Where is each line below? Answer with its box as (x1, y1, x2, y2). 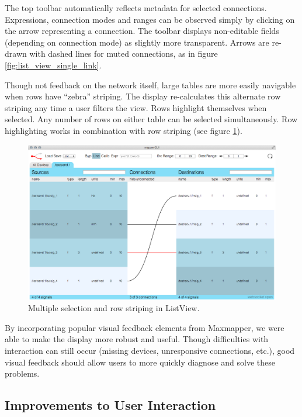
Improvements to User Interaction (5, 396, 216, 414)
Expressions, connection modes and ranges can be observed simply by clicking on (5, 13, 295, 25)
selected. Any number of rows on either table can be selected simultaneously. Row (5, 113, 298, 125)
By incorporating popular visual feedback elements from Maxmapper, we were (5, 321, 284, 333)
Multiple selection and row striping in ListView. (28, 302, 200, 314)
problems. (5, 367, 40, 380)
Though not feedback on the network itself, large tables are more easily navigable (5, 78, 296, 91)
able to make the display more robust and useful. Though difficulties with (5, 333, 269, 345)
